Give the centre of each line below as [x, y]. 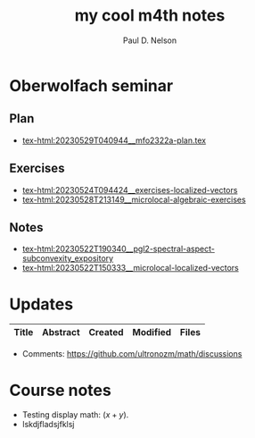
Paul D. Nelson [150, 40]
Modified [152, 333]
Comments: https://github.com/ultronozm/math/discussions [132, 354]
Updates [41, 304]
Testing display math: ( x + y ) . [75, 415]
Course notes [60, 390]
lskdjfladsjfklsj [48, 425]
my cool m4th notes [150, 16]
